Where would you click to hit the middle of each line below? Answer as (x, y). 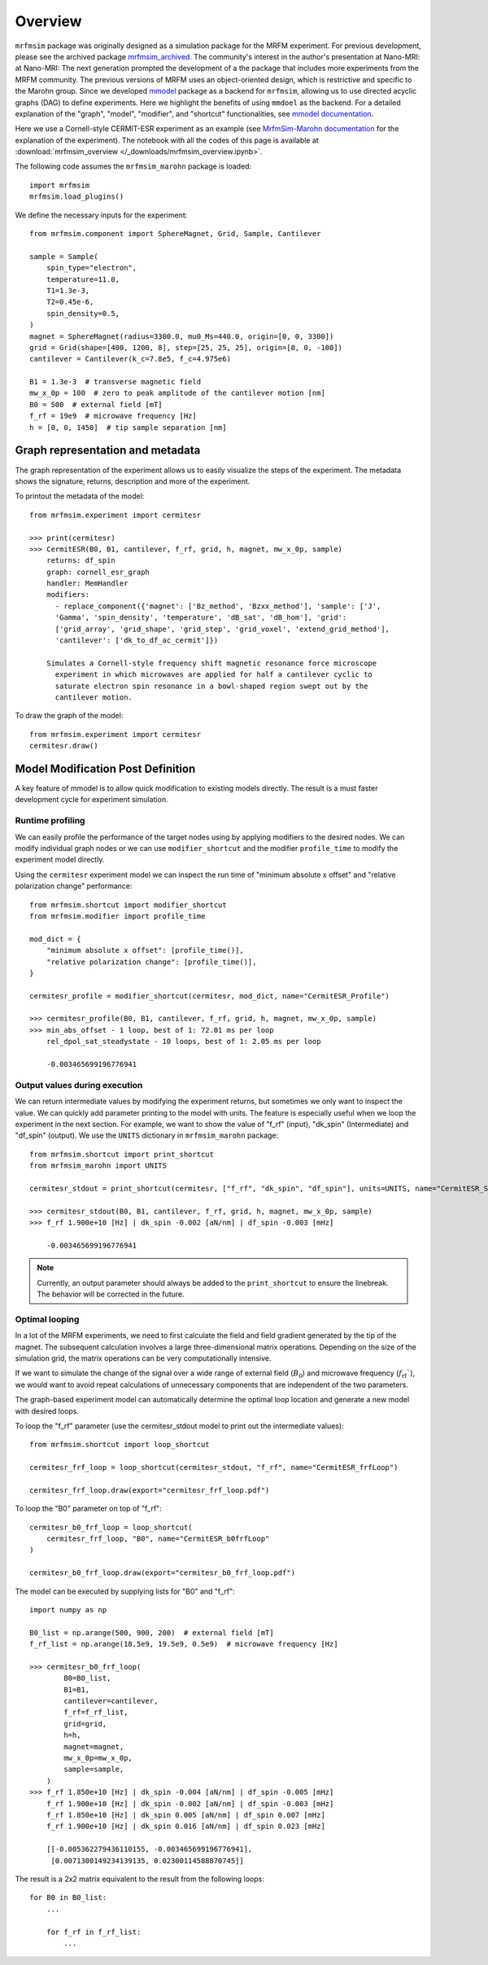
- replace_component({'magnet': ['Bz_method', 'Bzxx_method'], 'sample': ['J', (218, 606)
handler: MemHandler (87, 583)
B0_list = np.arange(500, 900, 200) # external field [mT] (152, 1632)
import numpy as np (68, 1610)
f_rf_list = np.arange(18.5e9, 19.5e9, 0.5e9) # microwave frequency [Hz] (184, 1644)
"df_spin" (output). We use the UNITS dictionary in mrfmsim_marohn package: (147, 1135)
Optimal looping (47, 1319)
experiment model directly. (60, 860)
